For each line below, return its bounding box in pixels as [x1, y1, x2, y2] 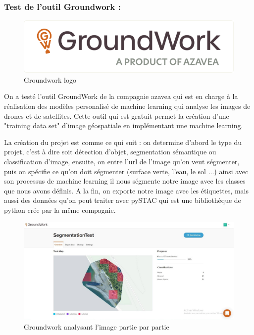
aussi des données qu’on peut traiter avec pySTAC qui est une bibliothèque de [4, 195, 241, 205]
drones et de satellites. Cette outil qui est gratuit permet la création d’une [4, 110, 229, 121]
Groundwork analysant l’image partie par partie [24, 322, 169, 332]
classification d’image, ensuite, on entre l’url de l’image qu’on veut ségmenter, [4, 156, 240, 166]
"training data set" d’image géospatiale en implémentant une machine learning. [4, 120, 243, 131]
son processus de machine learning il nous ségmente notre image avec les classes [4, 176, 246, 186]
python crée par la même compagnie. [4, 204, 116, 215]
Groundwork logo [24, 74, 76, 85]
